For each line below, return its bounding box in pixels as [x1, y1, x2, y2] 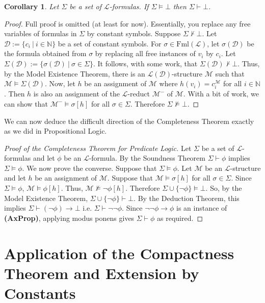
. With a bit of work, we [183, 88, 259, 99]
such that [215, 68, 245, 79]
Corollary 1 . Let [4, 1, 59, 11]
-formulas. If [109, 1, 149, 11]
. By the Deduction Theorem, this [134, 192, 240, 203]
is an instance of [176, 203, 227, 213]
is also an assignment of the [33, 88, 120, 99]
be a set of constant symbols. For [58, 38, 162, 48]
